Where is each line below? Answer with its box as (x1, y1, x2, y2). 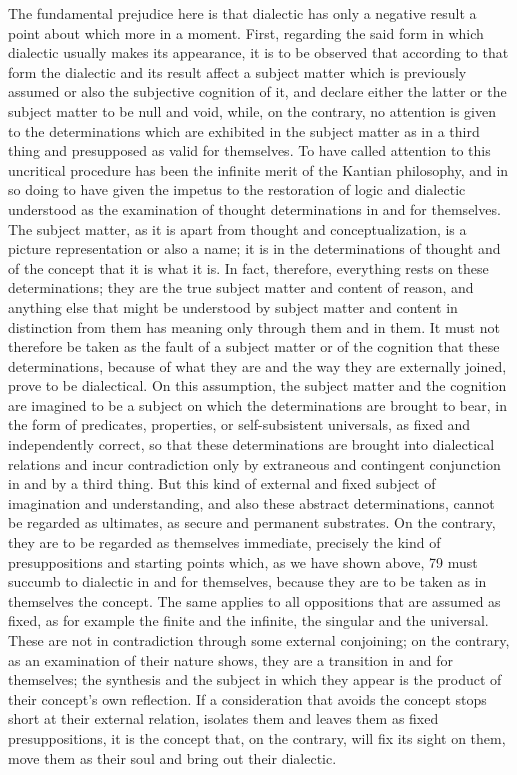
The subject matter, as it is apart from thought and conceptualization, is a (8, 218, 467, 239)
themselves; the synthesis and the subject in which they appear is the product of (8, 669, 502, 690)
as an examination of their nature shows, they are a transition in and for (8, 649, 454, 670)
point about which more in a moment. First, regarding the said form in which (8, 22, 484, 43)
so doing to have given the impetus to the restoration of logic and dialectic (8, 179, 466, 200)
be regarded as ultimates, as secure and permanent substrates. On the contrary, (8, 512, 496, 533)
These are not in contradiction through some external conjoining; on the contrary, (8, 630, 510, 650)
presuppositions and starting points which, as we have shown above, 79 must (8, 551, 478, 572)
